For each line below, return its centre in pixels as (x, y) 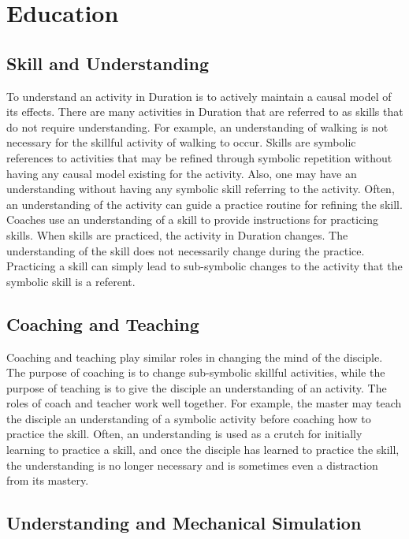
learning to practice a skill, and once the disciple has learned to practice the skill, (203, 450)
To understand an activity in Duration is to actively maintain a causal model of (199, 96)
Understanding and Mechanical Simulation (184, 523)
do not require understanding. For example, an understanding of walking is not (197, 126)
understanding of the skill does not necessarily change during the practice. (186, 250)
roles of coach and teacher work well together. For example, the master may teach (204, 403)
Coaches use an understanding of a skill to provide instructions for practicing (193, 219)
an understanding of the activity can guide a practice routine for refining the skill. (204, 204)
